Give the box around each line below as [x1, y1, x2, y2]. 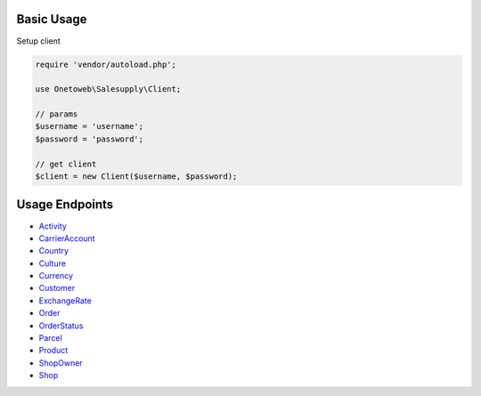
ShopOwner [38, 357, 84, 368]
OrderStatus [38, 320, 84, 331]
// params [35, 109, 78, 119]
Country [38, 246, 69, 256]
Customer [38, 283, 76, 294]
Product [38, 345, 69, 356]
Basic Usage [16, 12, 87, 27]
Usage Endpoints [16, 197, 114, 213]
